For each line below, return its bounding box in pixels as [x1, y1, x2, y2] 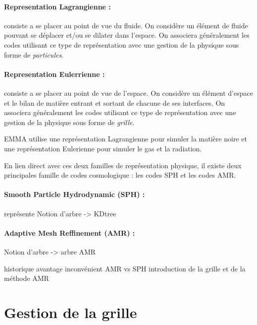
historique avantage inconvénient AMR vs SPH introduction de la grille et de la [4, 263, 246, 273]
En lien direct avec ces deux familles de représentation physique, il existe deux [4, 160, 242, 170]
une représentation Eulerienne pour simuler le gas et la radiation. [4, 143, 202, 153]
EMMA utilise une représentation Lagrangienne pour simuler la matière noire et [4, 133, 247, 144]
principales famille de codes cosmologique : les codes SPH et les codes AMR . [4, 170, 236, 180]
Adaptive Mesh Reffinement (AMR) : [4, 227, 135, 238]
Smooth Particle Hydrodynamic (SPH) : [4, 189, 145, 199]
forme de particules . [4, 49, 64, 60]
